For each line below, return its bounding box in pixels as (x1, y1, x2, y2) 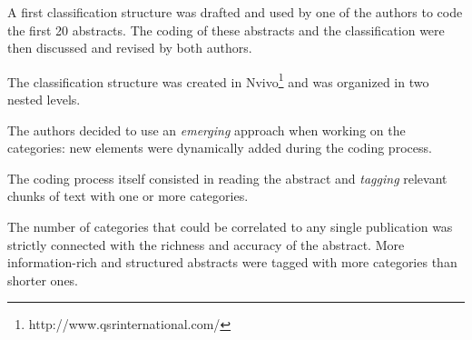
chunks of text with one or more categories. (7, 186, 249, 205)
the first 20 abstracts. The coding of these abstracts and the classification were (7, 20, 445, 39)
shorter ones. (7, 270, 79, 289)
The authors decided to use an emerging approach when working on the (7, 120, 406, 139)
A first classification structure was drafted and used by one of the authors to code (7, 3, 463, 21)
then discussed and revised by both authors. (7, 38, 252, 57)
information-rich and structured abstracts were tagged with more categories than (7, 253, 457, 272)
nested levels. (7, 90, 81, 109)
